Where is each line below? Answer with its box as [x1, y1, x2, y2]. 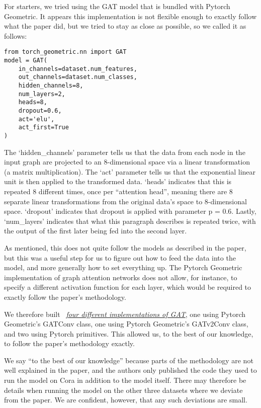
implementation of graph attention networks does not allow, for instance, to [4, 272, 237, 282]
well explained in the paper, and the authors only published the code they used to [4, 365, 257, 375]
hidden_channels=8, [18, 82, 83, 89]
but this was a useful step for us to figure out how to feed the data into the [4, 252, 236, 263]
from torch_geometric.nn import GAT [4, 48, 127, 56]
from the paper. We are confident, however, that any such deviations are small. [4, 394, 247, 405]
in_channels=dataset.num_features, [18, 65, 137, 72]
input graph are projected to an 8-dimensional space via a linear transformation [4, 156, 250, 167]
